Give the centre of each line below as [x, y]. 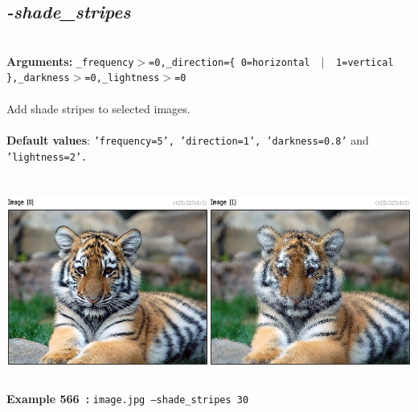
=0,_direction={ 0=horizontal [229, 62]
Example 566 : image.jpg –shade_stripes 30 [128, 399]
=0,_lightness [122, 78]
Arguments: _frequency [70, 61]
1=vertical [365, 62]
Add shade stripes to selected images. [98, 108]
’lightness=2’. [47, 157]
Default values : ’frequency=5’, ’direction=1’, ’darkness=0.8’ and [188, 139]
